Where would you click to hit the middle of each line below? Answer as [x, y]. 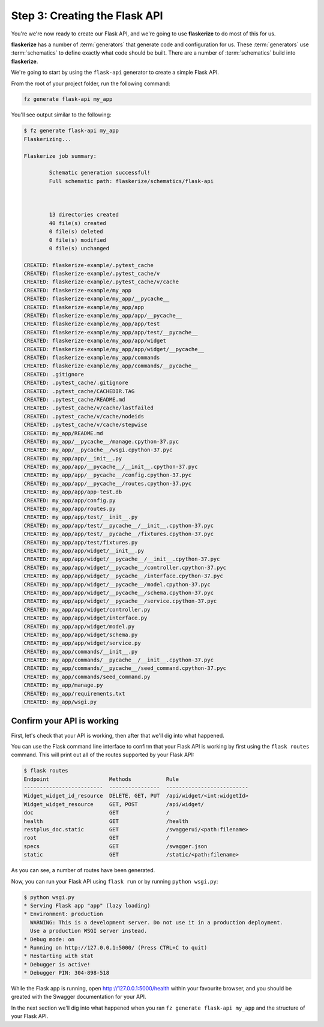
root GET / [97, 838]
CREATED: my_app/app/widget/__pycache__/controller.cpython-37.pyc [125, 568]
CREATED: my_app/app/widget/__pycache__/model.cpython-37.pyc [117, 584]
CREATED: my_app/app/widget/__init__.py [84, 550]
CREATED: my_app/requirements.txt [74, 694]
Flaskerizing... [48, 139]
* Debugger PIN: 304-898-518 [67, 973]
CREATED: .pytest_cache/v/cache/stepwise [85, 425]
